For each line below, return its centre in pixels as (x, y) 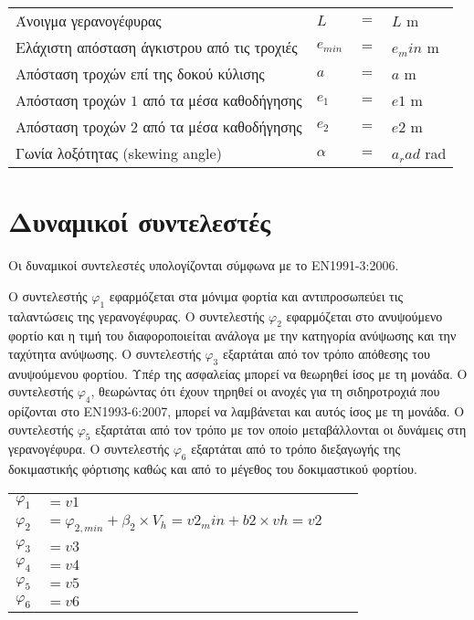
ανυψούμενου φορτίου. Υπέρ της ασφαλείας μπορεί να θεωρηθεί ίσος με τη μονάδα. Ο (238, 373)
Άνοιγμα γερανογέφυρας (89, 21)
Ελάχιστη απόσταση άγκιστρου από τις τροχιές (157, 47)
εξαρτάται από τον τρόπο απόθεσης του (326, 353)
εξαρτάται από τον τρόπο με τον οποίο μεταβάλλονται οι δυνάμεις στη (281, 429)
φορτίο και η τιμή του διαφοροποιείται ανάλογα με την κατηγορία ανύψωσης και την (232, 336)
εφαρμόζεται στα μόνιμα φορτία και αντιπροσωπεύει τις (256, 295)
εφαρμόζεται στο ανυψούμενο (364, 315)
